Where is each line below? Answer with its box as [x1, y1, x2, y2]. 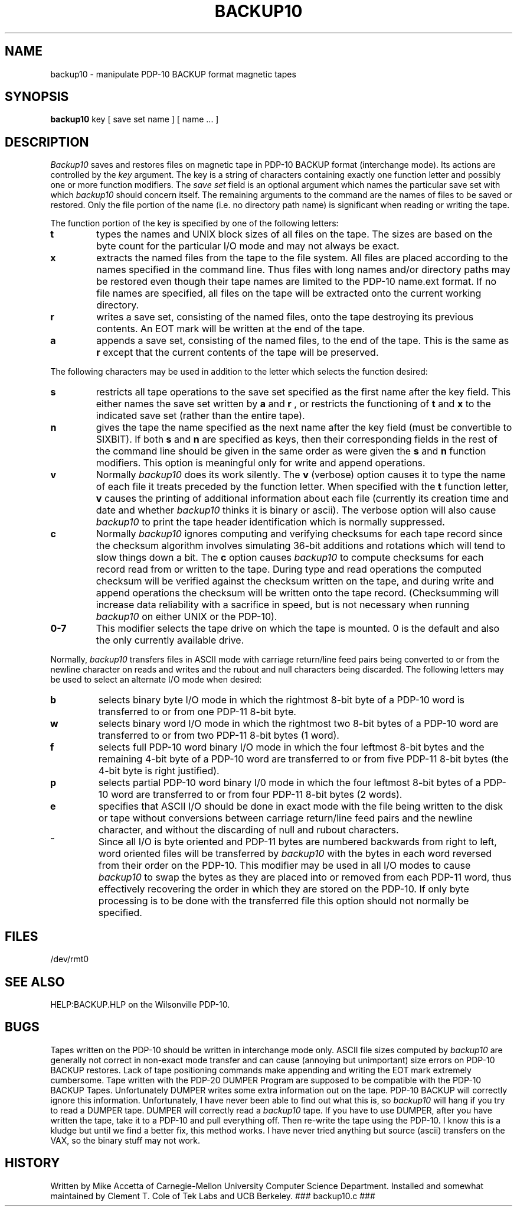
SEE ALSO [5, 974, 65, 989]
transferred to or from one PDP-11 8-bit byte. [98, 706, 296, 718]
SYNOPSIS [5, 89, 69, 105]
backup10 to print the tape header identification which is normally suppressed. [96, 516, 445, 528]
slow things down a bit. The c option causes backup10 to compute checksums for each [96, 551, 484, 564]
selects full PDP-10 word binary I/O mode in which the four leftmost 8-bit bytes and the [98, 741, 485, 754]
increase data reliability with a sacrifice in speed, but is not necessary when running [96, 599, 470, 611]
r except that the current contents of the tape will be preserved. [96, 346, 379, 359]
